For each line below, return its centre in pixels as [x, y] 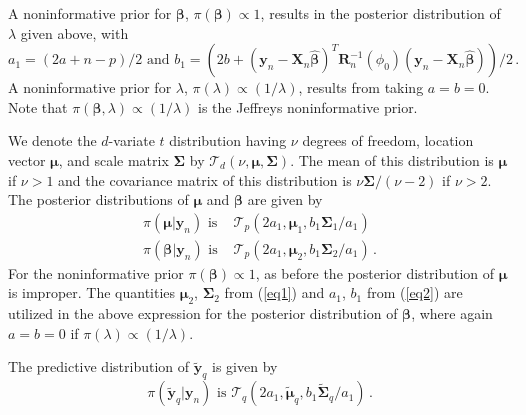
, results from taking [361, 87]
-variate [131, 140]
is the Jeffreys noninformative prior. [308, 106]
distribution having [228, 140]
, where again [452, 313]
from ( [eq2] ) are [414, 292]
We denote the [52, 140]
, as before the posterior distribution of [375, 272]
